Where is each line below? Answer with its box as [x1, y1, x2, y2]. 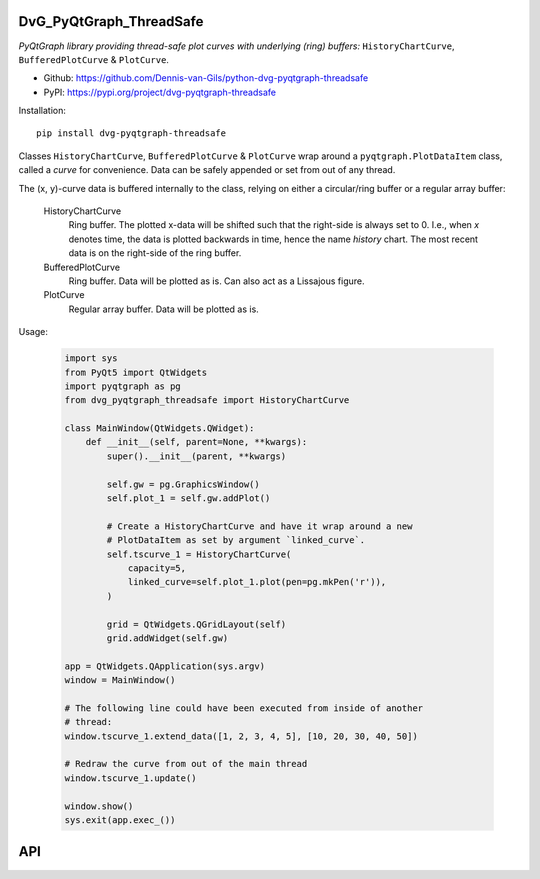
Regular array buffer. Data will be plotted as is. [68, 303, 259, 315]
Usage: [18, 326, 49, 338]
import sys [64, 353, 118, 364]
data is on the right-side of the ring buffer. [68, 247, 242, 259]
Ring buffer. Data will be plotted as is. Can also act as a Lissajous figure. [68, 275, 365, 287]
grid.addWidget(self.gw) [106, 632, 229, 644]
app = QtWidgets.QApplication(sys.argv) [64, 660, 265, 672]
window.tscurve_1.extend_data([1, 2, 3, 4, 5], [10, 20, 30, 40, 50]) [64, 730, 419, 742]
